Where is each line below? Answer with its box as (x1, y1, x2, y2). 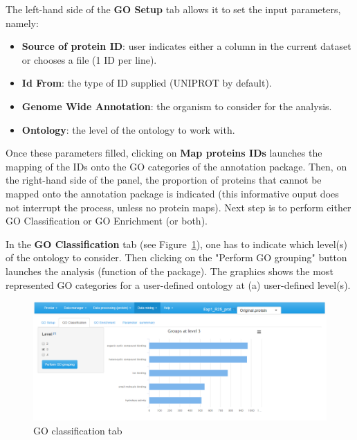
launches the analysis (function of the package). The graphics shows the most (6, 263, 333, 278)
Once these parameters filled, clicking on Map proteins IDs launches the (6, 146, 322, 160)
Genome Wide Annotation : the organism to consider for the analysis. (21, 98, 332, 113)
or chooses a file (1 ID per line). (21, 52, 157, 67)
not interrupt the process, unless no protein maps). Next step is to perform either (6, 200, 351, 214)
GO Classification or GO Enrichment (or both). (6, 213, 208, 228)
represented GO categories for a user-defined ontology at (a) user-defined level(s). (6, 277, 351, 292)
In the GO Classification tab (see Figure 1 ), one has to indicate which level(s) (6, 236, 347, 251)
